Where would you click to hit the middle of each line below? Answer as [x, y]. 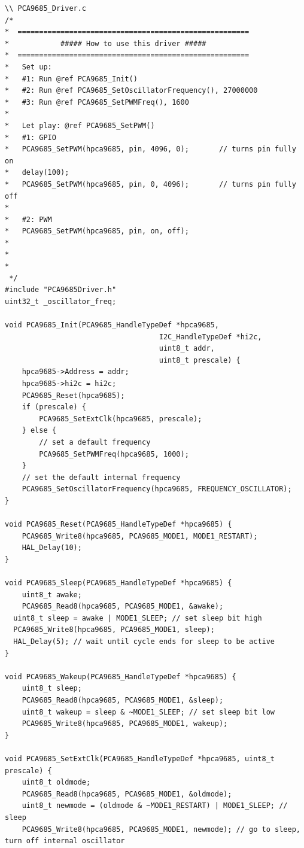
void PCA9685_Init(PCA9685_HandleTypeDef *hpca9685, [112, 325]
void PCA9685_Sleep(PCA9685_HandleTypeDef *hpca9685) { [118, 583]
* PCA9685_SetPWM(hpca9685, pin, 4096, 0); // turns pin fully [151, 149]
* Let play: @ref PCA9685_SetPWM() [80, 125]
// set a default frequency [95, 442]
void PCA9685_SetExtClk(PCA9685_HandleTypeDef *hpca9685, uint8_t [140, 759]
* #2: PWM [28, 219]
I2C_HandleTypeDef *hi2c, [210, 337]
